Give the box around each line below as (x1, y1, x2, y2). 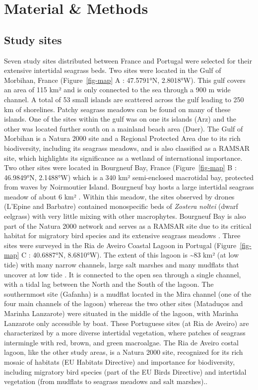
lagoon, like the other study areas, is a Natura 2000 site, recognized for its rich (4, 347, 243, 357)
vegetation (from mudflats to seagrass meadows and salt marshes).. (4, 376, 208, 387)
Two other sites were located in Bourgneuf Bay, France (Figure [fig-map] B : (4, 162, 237, 173)
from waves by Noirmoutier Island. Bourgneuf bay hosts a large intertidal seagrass (4, 182, 254, 192)
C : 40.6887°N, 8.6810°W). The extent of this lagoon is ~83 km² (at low (21, 250, 239, 260)
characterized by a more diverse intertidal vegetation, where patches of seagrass (4, 327, 246, 338)
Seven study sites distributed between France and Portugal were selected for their (4, 55, 252, 65)
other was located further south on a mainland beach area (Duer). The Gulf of (4, 123, 243, 133)
